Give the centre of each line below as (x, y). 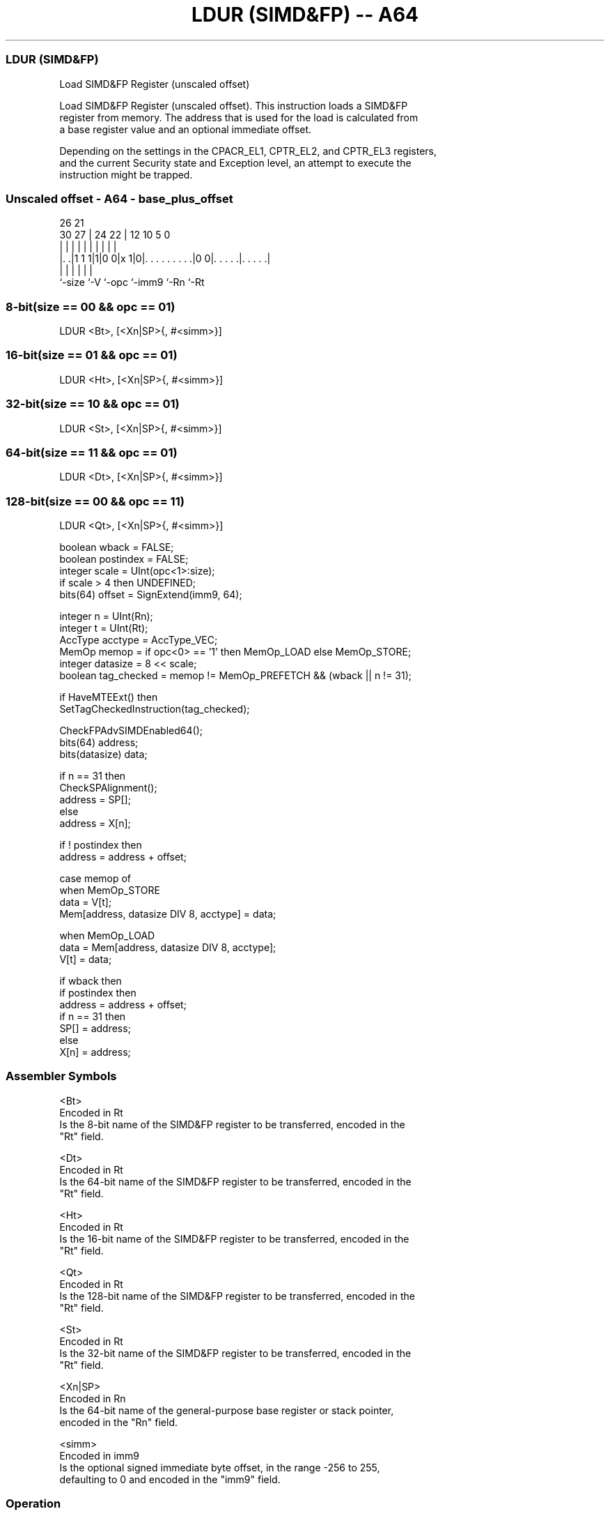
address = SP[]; (95, 799)
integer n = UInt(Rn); (106, 616)
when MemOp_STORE (110, 890)
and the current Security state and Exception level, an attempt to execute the (235, 162)
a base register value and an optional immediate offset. (186, 129)
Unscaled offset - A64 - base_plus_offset (119, 198)
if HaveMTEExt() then (109, 697)
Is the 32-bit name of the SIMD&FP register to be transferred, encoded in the (235, 1353)
